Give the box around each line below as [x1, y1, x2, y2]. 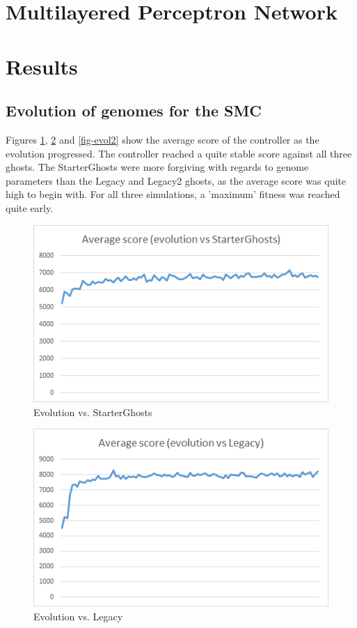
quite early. [6, 200, 54, 215]
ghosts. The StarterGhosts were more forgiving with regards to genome [6, 160, 309, 174]
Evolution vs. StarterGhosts [33, 404, 152, 419]
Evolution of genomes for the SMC [6, 100, 262, 121]
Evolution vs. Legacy [33, 608, 123, 623]
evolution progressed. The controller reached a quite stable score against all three [6, 146, 352, 160]
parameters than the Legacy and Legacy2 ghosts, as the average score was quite [6, 173, 346, 187]
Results [6, 52, 78, 80]
